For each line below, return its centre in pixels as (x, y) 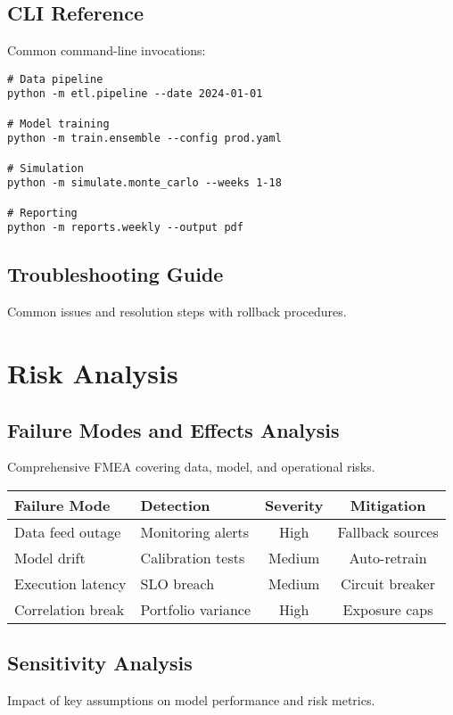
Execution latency (70, 583)
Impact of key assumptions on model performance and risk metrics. (191, 700)
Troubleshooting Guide (115, 274)
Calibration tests (193, 557)
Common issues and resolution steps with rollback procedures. (177, 312)
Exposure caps (388, 609)
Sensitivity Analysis (100, 663)
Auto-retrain (388, 557)
